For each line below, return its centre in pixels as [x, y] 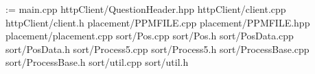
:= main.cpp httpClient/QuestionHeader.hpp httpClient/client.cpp [146, 9]
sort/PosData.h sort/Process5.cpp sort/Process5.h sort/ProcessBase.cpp [157, 49]
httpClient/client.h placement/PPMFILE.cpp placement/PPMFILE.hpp [158, 22]
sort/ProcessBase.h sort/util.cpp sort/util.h [97, 62]
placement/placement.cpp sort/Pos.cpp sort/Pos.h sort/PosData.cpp [150, 36]
